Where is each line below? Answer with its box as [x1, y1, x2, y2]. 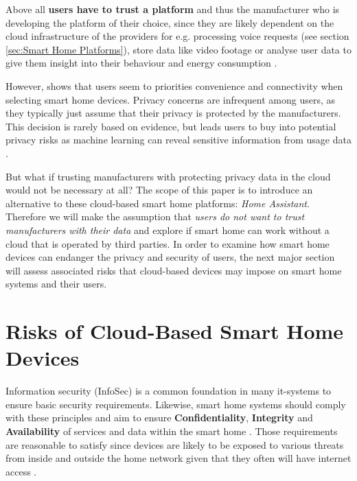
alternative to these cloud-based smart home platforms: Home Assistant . [5, 196, 310, 210]
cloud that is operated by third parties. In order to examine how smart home [5, 236, 330, 250]
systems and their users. [5, 277, 107, 291]
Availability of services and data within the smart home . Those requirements [5, 423, 338, 438]
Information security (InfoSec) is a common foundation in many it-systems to [5, 384, 332, 398]
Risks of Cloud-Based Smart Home [5, 317, 344, 345]
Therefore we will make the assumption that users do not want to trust [5, 209, 305, 224]
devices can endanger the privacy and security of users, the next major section [5, 250, 335, 264]
